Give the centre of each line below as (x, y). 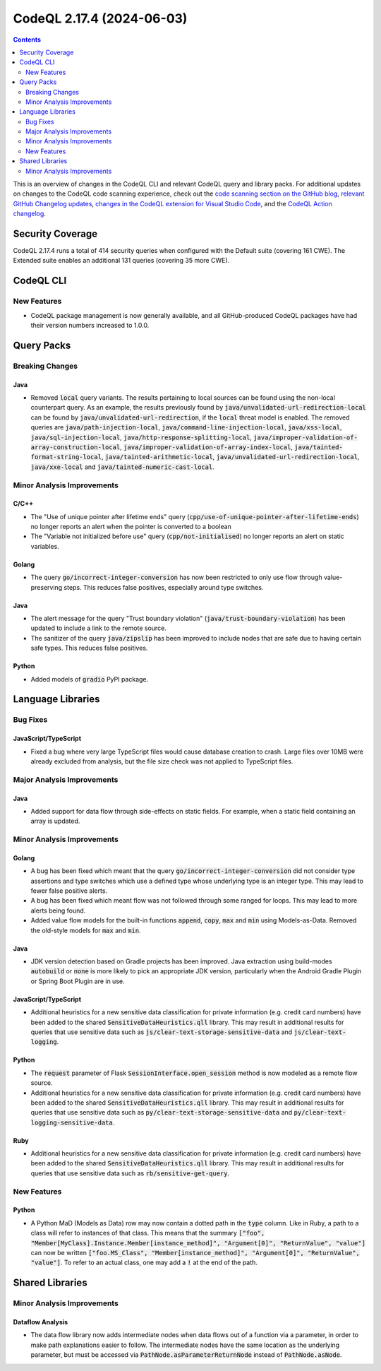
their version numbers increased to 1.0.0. (90, 326)
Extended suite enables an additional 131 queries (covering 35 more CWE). (121, 261)
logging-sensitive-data (72, 1122)
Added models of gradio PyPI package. (90, 679)
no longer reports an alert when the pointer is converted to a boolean (131, 527)
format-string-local (66, 457)
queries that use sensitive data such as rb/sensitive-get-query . (130, 1173)
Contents (27, 40)
